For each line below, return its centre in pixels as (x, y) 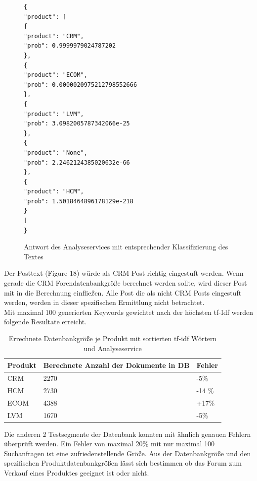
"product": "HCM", (54, 192)
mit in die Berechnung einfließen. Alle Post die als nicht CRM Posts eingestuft (123, 292)
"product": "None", (56, 152)
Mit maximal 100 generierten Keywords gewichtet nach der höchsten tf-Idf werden (128, 312)
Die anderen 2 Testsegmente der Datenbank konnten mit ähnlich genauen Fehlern (128, 434)
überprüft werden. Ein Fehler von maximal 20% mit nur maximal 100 (109, 444)
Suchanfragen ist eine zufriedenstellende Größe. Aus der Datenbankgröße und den (128, 453)
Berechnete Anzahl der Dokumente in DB (116, 365)
